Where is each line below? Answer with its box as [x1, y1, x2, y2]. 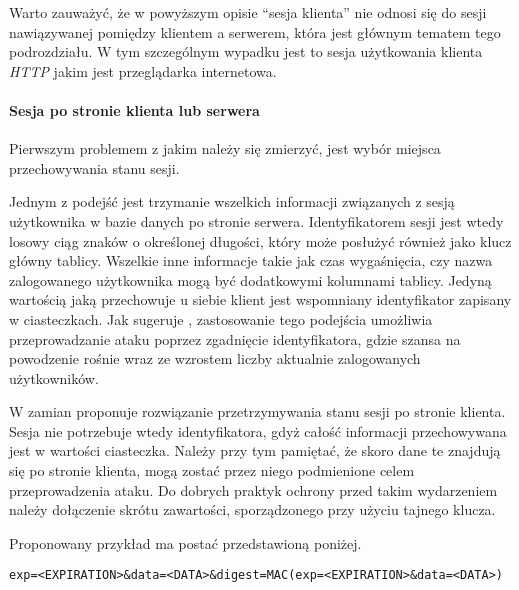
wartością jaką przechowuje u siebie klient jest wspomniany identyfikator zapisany [9, 289, 512, 310]
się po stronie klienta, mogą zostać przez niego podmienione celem [9, 460, 415, 481]
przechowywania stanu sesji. [9, 157, 180, 178]
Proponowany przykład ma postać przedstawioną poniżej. [9, 532, 362, 553]
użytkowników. [9, 367, 99, 388]
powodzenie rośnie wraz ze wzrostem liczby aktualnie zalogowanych [9, 348, 421, 369]
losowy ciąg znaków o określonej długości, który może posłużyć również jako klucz [9, 230, 512, 251]
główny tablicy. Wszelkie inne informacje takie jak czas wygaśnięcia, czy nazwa [9, 250, 493, 271]
